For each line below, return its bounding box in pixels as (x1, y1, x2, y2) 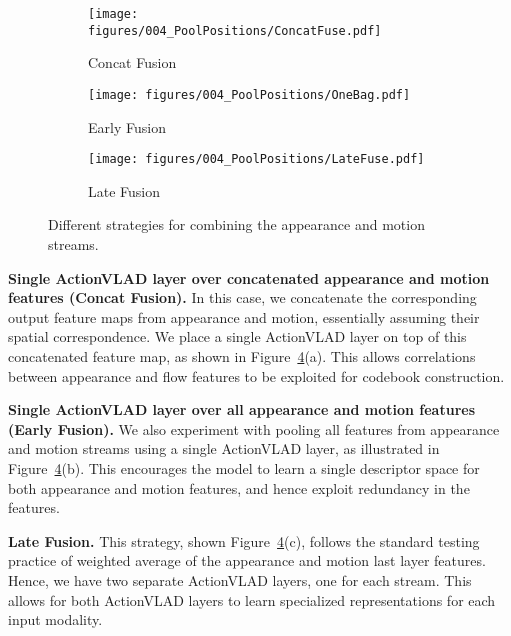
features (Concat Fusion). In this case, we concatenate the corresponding (8, 287, 477, 308)
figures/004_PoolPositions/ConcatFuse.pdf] (88, 23, 382, 38)
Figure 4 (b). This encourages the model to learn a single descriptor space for (8, 457, 480, 478)
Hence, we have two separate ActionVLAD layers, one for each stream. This (8, 569, 472, 590)
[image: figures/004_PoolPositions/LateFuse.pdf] (88, 152, 425, 167)
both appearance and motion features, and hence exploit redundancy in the (8, 477, 470, 498)
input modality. (8, 609, 103, 630)
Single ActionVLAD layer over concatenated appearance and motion (8, 267, 490, 288)
